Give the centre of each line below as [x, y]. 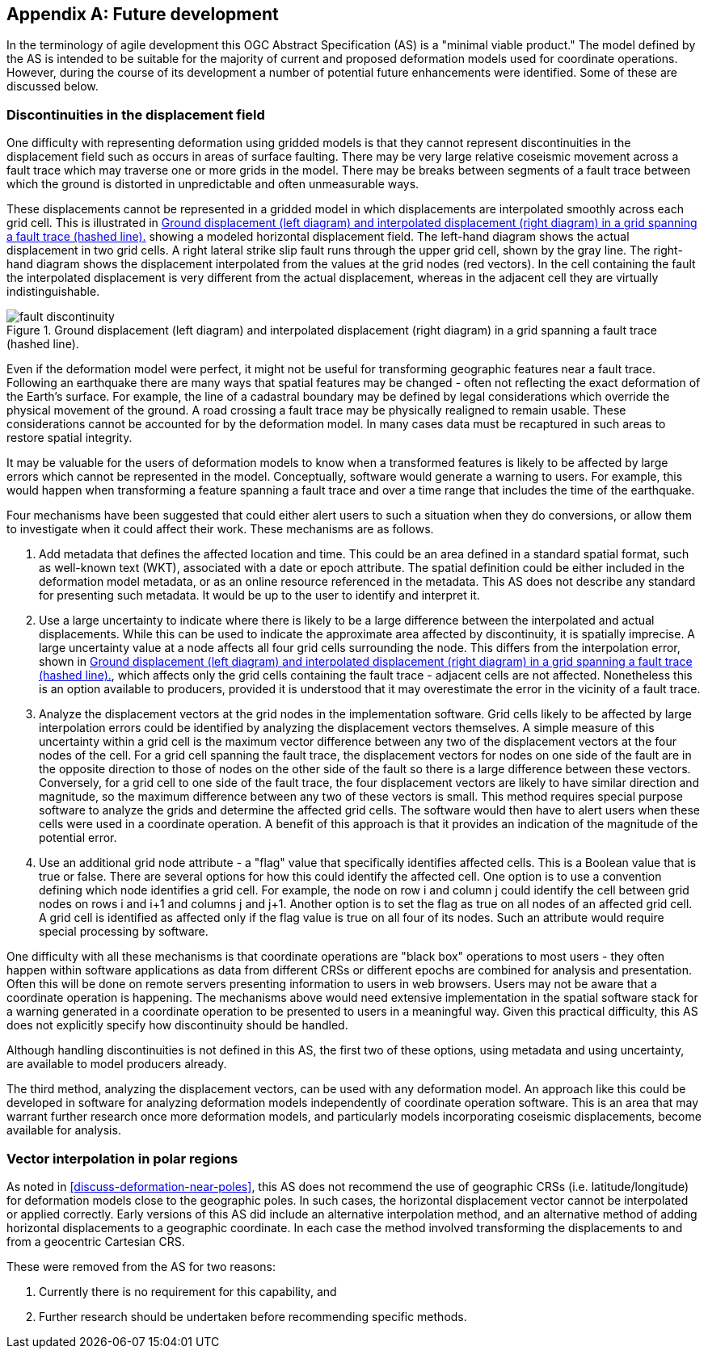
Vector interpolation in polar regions [122, 1158]
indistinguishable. [53, 292]
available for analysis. [64, 1130]
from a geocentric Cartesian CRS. [96, 1241]
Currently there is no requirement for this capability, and [188, 1291]
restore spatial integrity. [70, 438]
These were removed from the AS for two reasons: [141, 1266]
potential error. [78, 838]
